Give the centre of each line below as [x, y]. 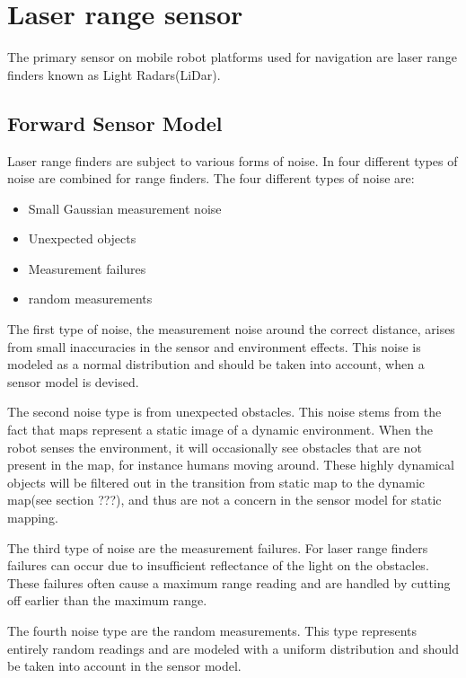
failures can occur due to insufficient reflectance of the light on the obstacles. [218, 565]
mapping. [33, 518]
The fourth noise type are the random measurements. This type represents [212, 630]
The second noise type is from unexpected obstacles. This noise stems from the [224, 412]
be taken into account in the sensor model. [124, 666]
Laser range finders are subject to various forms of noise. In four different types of [233, 160]
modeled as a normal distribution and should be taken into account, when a [216, 364]
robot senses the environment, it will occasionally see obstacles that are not [215, 447]
